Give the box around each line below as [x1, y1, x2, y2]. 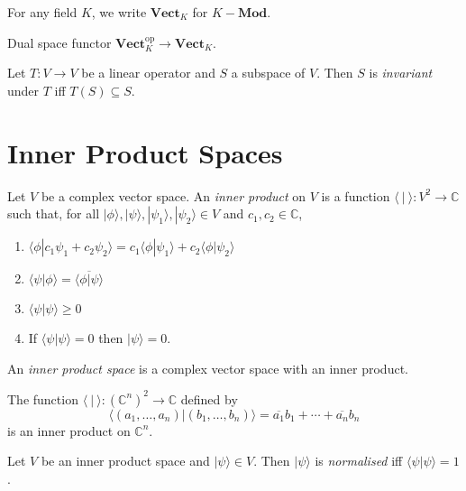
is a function [321, 186, 390, 205]
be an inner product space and [41, 451, 210, 470]
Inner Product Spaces [7, 134, 283, 171]
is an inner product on [7, 421, 131, 440]
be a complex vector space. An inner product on [41, 186, 306, 205]
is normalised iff [315, 451, 403, 470]
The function [7, 389, 78, 408]
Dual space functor [7, 32, 112, 51]
